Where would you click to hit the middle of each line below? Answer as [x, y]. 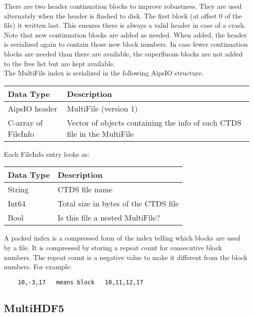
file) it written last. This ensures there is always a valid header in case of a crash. [125, 25]
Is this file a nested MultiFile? [109, 218]
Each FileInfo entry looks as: [47, 154]
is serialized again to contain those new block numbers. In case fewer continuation [126, 44]
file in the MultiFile [100, 133]
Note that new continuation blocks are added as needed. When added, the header [126, 34]
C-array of [25, 122]
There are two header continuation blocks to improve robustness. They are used [123, 6]
